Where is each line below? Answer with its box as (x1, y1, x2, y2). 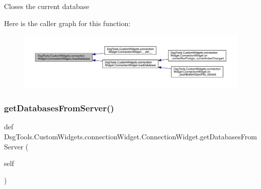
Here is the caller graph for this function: (4, 18, 131, 28)
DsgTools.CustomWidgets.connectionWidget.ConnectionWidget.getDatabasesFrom (4, 131, 257, 141)
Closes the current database (4, 1, 90, 11)
